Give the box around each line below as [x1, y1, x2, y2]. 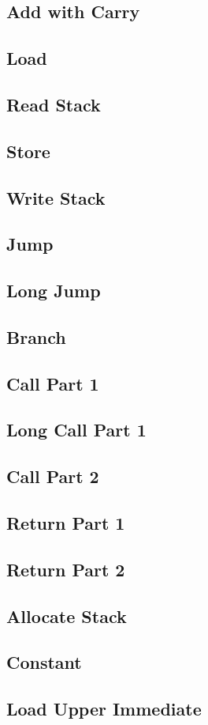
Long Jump [6, 278, 101, 303]
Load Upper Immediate [6, 697, 202, 721]
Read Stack [6, 92, 101, 116]
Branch [6, 324, 66, 349]
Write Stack [6, 185, 106, 210]
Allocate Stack [6, 603, 127, 628]
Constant [6, 650, 82, 674]
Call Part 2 [6, 464, 99, 489]
